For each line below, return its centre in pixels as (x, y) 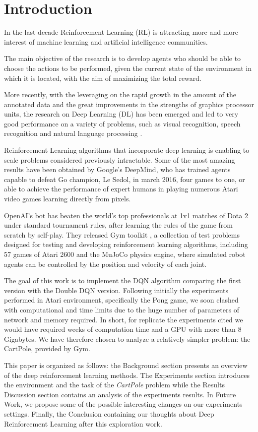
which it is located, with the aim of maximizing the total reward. (103, 78)
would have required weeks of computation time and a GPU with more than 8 (123, 329)
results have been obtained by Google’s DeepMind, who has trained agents (117, 169)
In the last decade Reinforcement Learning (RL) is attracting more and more (121, 32)
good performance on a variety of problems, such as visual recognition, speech (122, 123)
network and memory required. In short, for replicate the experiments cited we (124, 319)
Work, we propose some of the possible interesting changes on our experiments (123, 404)
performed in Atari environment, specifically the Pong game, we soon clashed (121, 300)
